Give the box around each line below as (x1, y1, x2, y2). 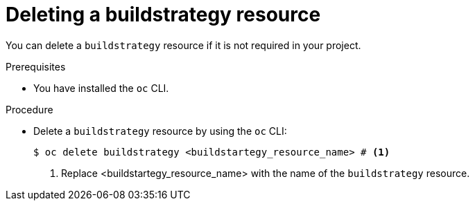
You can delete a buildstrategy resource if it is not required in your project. (6, 39, 361, 51)
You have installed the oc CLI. (33, 82, 169, 94)
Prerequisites (6, 60, 66, 73)
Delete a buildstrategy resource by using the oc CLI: (33, 124, 287, 137)
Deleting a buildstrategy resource (6, 3, 321, 26)
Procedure (6, 103, 53, 115)
